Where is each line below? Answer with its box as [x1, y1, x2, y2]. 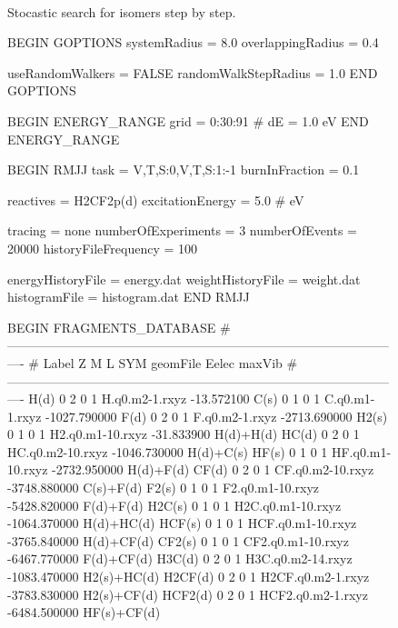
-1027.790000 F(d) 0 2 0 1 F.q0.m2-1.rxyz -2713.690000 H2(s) [45, 406, 388, 425]
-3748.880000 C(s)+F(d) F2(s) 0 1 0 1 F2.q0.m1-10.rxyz [7, 478, 319, 497]
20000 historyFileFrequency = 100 [7, 238, 198, 257]
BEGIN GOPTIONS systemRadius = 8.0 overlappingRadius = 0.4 [7, 33, 379, 52]
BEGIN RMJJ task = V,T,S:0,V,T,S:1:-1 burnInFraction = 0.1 [7, 160, 360, 179]
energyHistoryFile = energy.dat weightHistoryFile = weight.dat [7, 269, 361, 288]
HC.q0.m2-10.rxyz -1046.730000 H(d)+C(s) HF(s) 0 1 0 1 [7, 442, 328, 461]
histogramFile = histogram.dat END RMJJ [7, 287, 250, 306]
